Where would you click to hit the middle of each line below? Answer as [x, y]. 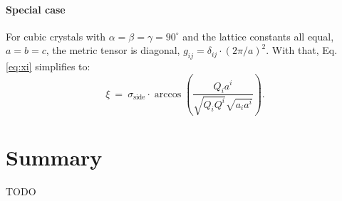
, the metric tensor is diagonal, [113, 50]
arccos [168, 94]
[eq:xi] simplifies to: [48, 66]
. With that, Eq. [302, 50]
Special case [36, 9]
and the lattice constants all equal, [258, 36]
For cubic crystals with [56, 36]
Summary [54, 157]
